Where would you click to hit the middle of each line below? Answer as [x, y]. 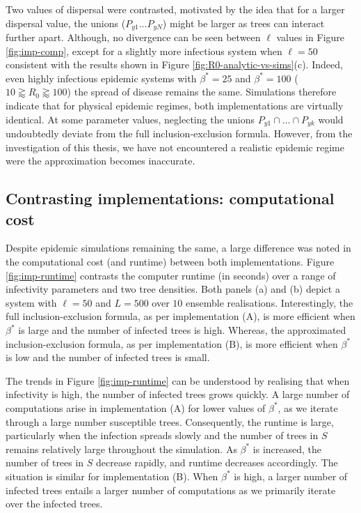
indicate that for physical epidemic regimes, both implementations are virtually [175, 106]
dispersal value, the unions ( [66, 23]
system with [31, 302]
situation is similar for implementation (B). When [112, 476]
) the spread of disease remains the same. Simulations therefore [202, 92]
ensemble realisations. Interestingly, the [269, 302]
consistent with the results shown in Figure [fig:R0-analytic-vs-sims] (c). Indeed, [174, 64]
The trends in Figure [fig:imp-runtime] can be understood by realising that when [178, 380]
